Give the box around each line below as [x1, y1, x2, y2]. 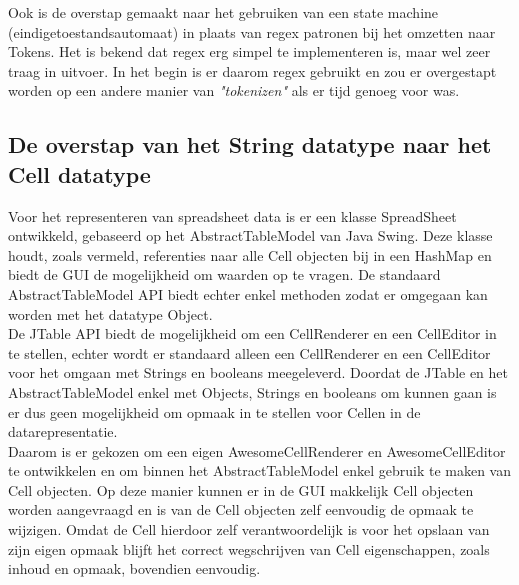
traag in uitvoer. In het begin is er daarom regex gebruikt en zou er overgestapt [8, 60, 497, 81]
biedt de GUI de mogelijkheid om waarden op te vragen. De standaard [8, 264, 441, 285]
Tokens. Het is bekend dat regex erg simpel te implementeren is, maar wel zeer [8, 41, 491, 62]
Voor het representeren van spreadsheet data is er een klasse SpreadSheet [8, 205, 457, 226]
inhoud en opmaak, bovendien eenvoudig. [8, 558, 261, 579]
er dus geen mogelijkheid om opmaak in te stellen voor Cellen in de [8, 401, 421, 422]
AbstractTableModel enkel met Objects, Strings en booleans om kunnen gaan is [8, 381, 497, 402]
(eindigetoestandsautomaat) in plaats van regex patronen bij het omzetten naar [8, 21, 496, 42]
